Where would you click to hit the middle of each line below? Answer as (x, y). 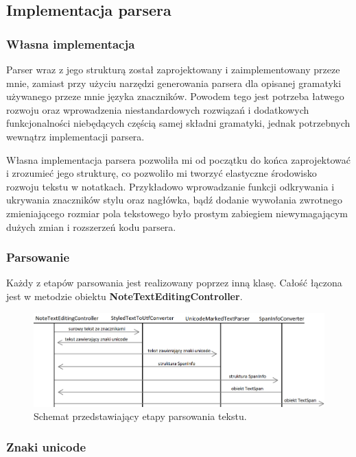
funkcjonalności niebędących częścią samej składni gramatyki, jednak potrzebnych (178, 123)
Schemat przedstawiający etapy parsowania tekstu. (140, 416)
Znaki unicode (46, 446)
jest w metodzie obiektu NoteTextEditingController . (124, 296)
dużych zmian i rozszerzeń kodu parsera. (91, 226)
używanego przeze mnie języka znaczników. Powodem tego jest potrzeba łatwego (175, 96)
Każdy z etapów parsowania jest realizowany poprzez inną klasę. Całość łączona (174, 283)
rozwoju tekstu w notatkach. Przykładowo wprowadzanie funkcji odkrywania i (170, 186)
